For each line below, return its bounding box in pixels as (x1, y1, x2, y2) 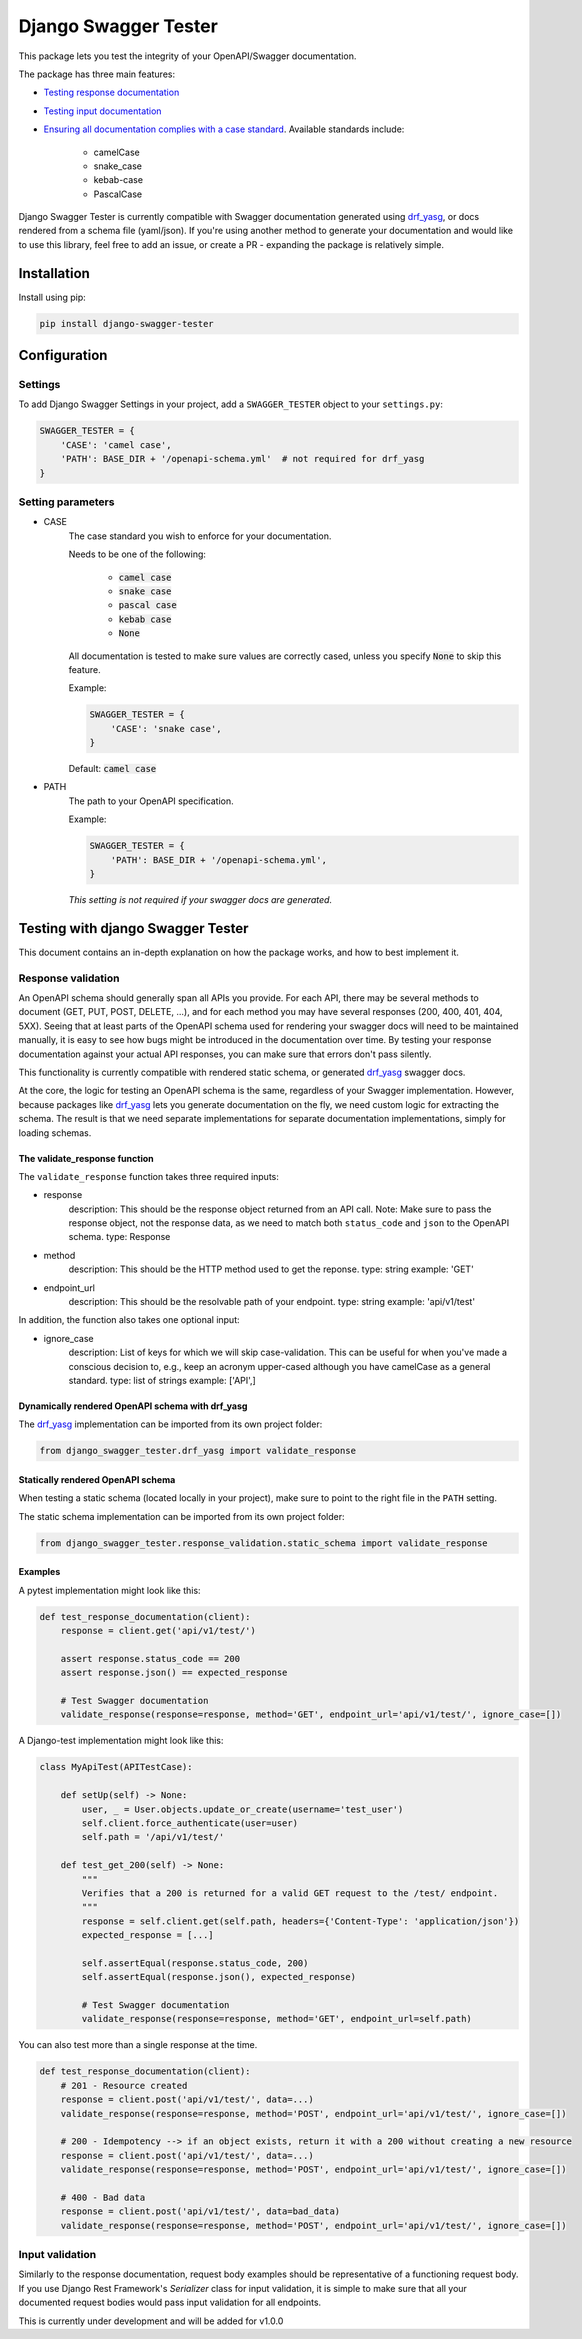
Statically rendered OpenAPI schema (18, 1473, 176, 1485)
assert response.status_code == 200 (60, 1653, 240, 1664)
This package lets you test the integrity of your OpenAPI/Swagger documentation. (18, 50, 357, 62)
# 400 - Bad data (60, 2191, 146, 2203)
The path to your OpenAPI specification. (68, 795, 234, 807)
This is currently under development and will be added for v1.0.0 (18, 2315, 284, 2327)
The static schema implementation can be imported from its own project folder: (18, 1510, 345, 1522)
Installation (18, 265, 90, 282)
